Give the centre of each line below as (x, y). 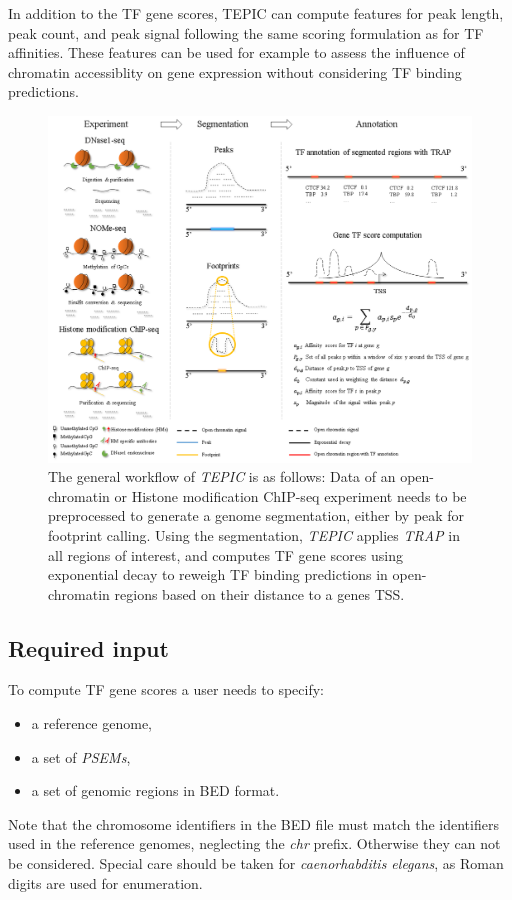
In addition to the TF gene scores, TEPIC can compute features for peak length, (256, 13)
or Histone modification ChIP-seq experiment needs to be (290, 495)
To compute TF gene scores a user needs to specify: (166, 689)
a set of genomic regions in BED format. (155, 790)
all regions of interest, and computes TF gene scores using (226, 554)
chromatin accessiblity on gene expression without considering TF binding (235, 71)
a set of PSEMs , (81, 756)
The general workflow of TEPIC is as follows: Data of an (222, 476)
